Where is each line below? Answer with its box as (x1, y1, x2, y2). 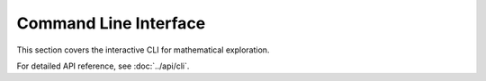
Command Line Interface (16, 13, 206, 33)
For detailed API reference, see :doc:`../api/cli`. (16, 61, 190, 71)
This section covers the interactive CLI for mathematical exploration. (16, 45, 270, 55)
